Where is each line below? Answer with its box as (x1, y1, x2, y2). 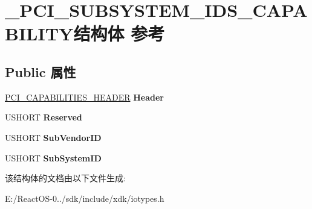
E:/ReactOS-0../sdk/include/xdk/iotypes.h (5, 192, 164, 204)
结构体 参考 (73, 21, 165, 46)
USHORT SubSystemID (5, 151, 102, 164)
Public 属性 (5, 62, 76, 81)
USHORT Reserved (5, 111, 82, 123)
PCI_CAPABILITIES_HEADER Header (5, 90, 164, 103)
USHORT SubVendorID (5, 131, 102, 143)
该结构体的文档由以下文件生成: (5, 172, 126, 184)
